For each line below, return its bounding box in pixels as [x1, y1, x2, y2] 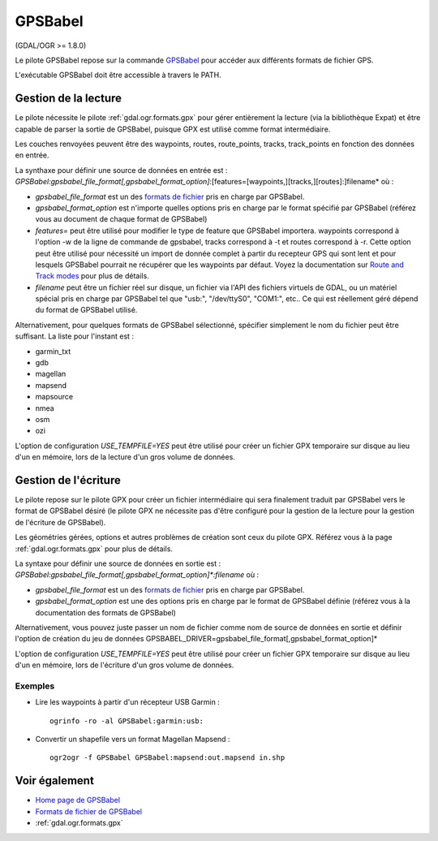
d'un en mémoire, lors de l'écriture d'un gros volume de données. [15, 660, 234, 670]
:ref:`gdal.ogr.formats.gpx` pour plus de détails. [15, 544, 174, 554]
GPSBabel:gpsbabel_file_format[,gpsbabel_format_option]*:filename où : [15, 570, 260, 580]
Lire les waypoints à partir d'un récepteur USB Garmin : [35, 697, 221, 707]
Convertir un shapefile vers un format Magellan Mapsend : [35, 735, 230, 744]
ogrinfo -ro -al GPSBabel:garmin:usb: [49, 716, 204, 726]
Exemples [15, 680, 55, 692]
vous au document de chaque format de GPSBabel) [35, 214, 208, 224]
